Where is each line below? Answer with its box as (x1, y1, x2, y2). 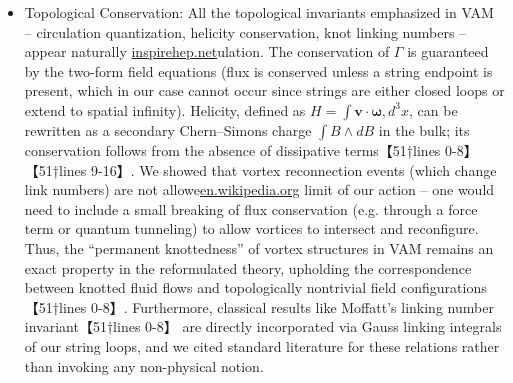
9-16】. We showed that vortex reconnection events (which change (90, 159, 497, 180)
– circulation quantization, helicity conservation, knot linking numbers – (24, 21, 467, 42)
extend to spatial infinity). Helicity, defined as (24, 99, 306, 120)
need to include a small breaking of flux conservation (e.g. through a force (24, 198, 478, 219)
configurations (401, 277, 487, 298)
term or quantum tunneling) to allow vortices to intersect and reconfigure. (24, 218, 479, 239)
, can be (409, 99, 458, 120)
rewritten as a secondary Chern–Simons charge (24, 119, 312, 140)
